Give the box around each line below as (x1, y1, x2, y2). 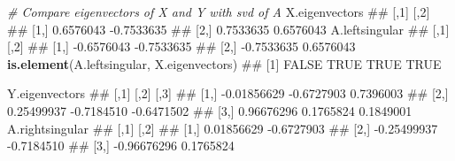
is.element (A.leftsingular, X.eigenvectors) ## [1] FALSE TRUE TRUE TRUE (7, 54, 442, 73)
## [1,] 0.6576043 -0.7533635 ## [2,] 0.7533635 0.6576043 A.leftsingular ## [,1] (7, 19, 450, 38)
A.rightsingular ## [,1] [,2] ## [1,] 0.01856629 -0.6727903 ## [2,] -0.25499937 (7, 119, 438, 137)
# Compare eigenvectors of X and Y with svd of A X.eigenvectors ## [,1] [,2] (7, 3, 430, 20)
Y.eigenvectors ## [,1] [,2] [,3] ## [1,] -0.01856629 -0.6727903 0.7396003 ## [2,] (7, 84, 449, 103)
